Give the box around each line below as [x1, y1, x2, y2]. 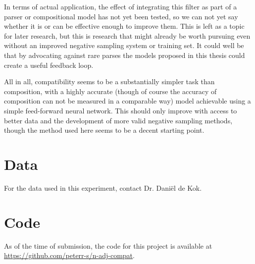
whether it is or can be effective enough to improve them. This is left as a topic [4, 21, 245, 31]
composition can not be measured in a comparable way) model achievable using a [4, 96, 251, 106]
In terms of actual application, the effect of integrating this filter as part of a [4, 1, 237, 11]
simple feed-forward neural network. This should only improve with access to [4, 105, 237, 115]
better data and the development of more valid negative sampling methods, [4, 115, 233, 125]
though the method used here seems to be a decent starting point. [4, 125, 204, 135]
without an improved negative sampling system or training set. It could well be [4, 40, 244, 51]
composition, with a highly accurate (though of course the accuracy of [4, 86, 217, 96]
